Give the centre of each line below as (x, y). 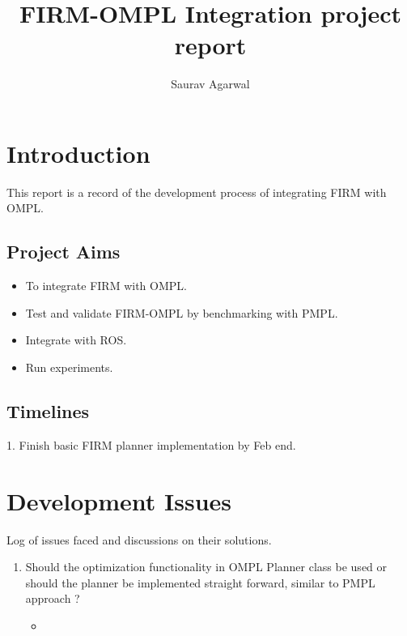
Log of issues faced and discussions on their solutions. (139, 539)
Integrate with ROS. (76, 340)
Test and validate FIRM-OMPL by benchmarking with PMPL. (182, 312)
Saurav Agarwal (210, 84)
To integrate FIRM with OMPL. (106, 286)
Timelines (48, 411)
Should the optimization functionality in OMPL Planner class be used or (206, 567)
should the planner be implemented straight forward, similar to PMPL (200, 582)
